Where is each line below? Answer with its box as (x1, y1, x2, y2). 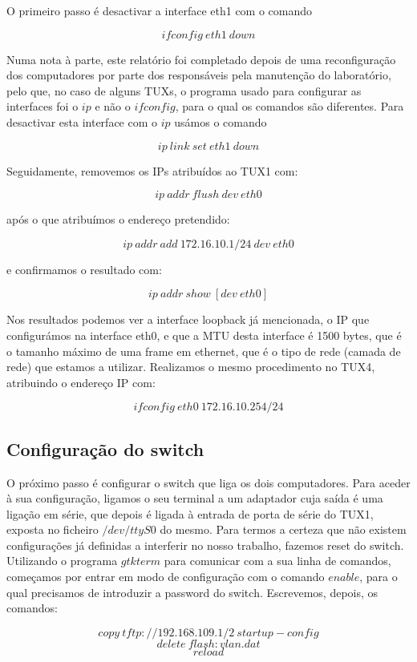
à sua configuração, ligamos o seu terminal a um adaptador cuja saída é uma (6, 490, 383, 507)
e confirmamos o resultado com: (6, 260, 162, 277)
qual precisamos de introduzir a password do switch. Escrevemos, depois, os (6, 583, 379, 600)
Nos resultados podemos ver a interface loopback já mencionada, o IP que (6, 311, 370, 328)
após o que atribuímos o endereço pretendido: (6, 211, 230, 228)
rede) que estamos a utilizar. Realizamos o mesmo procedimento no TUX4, (6, 358, 375, 375)
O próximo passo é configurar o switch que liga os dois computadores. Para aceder (6, 474, 411, 490)
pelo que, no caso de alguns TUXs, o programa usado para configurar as (6, 82, 362, 99)
